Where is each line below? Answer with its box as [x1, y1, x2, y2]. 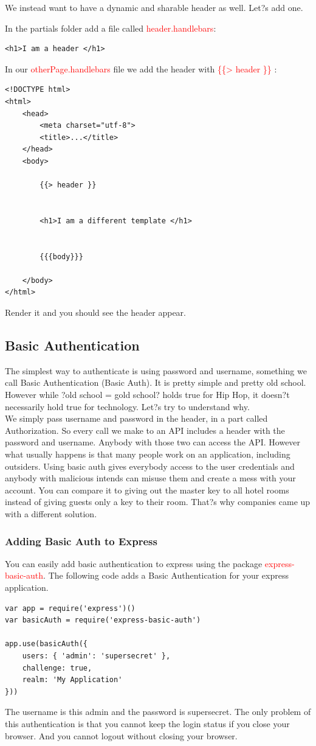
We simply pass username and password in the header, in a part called [5, 412, 268, 425]
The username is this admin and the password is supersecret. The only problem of [5, 705, 311, 718]
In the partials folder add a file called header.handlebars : [5, 21, 216, 34]
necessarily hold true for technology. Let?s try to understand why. [5, 400, 250, 413]
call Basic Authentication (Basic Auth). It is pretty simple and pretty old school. [5, 376, 306, 389]
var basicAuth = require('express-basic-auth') [5, 616, 201, 625]
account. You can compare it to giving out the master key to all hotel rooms [5, 483, 289, 496]
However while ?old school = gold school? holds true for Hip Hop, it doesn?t [5, 388, 290, 401]
